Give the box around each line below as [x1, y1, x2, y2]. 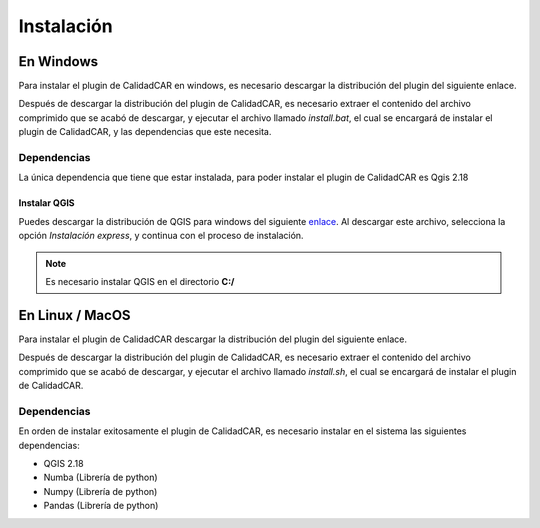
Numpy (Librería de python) [43, 485, 158, 497]
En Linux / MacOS [18, 306, 131, 324]
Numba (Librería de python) [43, 471, 159, 484]
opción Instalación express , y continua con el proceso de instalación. [18, 230, 304, 242]
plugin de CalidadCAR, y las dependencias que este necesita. [18, 126, 272, 138]
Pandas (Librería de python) [43, 500, 159, 512]
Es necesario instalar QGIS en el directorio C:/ [45, 275, 235, 287]
